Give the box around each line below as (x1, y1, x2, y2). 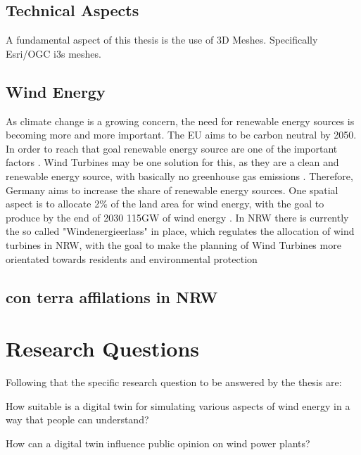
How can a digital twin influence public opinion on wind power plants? (6, 435, 310, 450)
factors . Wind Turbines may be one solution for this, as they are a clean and (6, 155, 339, 169)
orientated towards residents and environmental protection (6, 251, 258, 266)
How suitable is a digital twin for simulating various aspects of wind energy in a (6, 398, 350, 413)
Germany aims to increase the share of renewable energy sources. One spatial (6, 182, 338, 197)
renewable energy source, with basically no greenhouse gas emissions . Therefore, (6, 168, 353, 183)
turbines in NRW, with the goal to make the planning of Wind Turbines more (6, 237, 341, 252)
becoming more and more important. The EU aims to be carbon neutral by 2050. (6, 127, 357, 142)
